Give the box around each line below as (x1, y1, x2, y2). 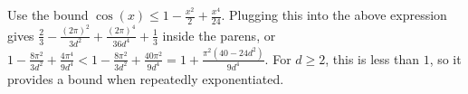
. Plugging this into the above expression (221, 5, 447, 23)
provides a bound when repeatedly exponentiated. (7, 69, 284, 88)
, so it (429, 49, 462, 68)
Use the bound (7, 5, 89, 23)
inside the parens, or (162, 25, 276, 44)
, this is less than (325, 49, 419, 68)
